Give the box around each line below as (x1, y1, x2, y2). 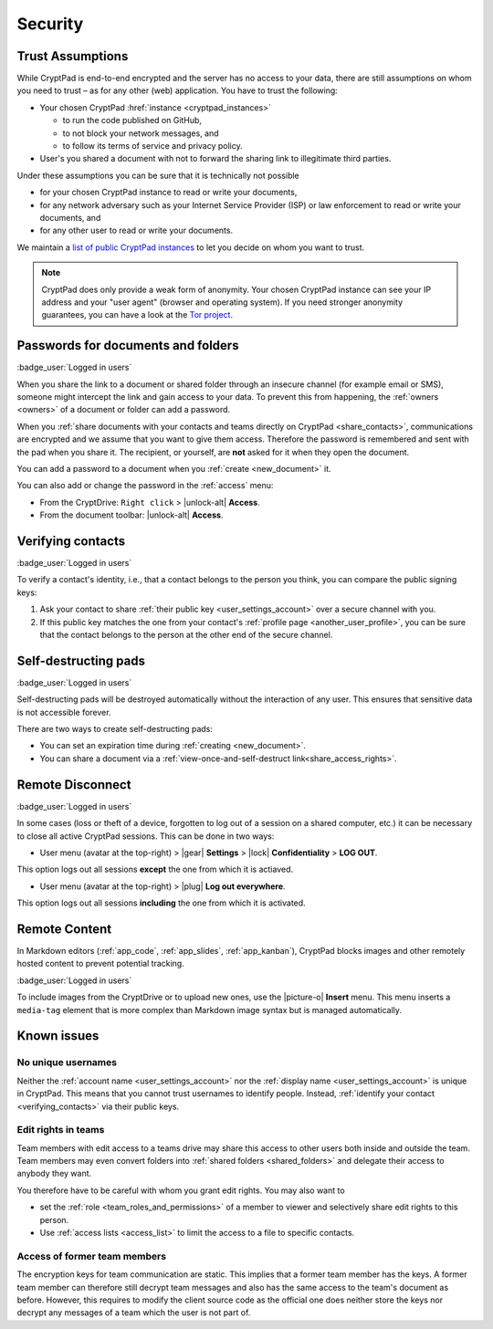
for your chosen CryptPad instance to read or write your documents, (39, 187, 298, 198)
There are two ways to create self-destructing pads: (16, 724, 214, 735)
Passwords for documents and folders (16, 338, 239, 353)
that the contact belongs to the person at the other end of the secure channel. (39, 629, 333, 640)
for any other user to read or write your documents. (39, 225, 233, 236)
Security (16, 14, 84, 34)
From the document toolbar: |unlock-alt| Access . (39, 509, 224, 520)
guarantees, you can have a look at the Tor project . (41, 309, 233, 320)
